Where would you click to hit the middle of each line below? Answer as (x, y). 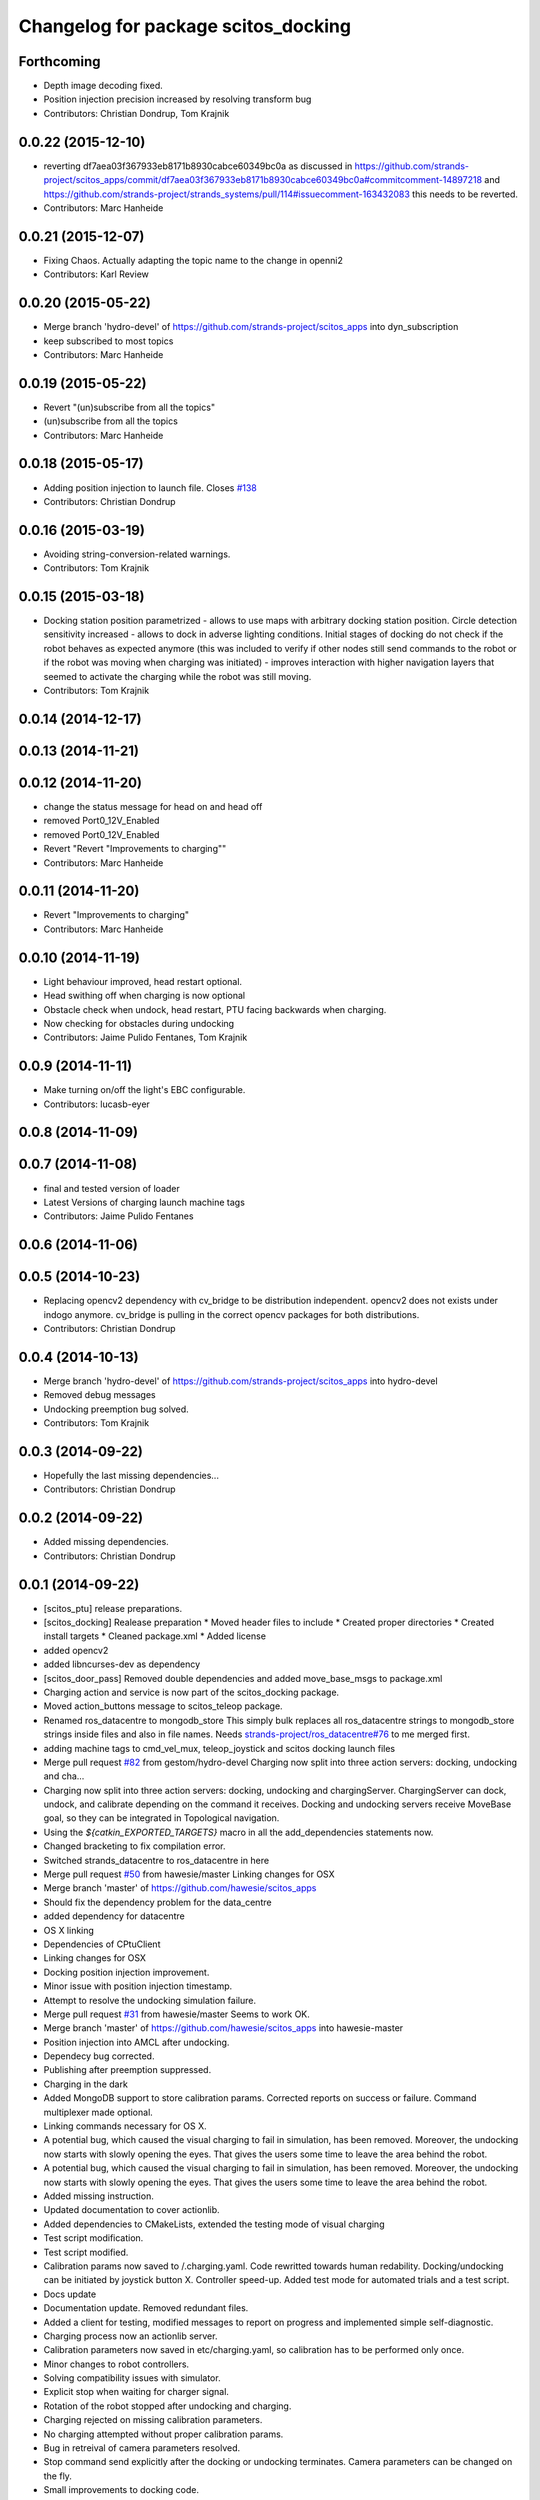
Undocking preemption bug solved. (116, 1409)
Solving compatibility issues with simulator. (132, 2378)
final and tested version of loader (111, 1188)
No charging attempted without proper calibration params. (163, 2434)
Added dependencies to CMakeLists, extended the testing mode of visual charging (214, 2224)
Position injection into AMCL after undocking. (136, 2042)
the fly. (57, 2476)
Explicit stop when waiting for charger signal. (136, 2392)
